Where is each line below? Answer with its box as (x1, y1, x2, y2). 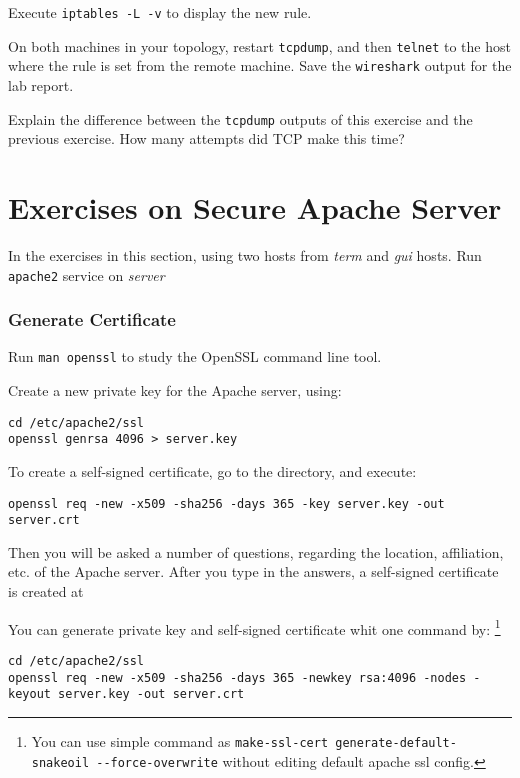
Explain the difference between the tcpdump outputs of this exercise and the (8, 108, 473, 129)
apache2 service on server (8, 264, 165, 285)
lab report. (8, 74, 74, 95)
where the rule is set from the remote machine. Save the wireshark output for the (8, 55, 512, 76)
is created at (8, 581, 84, 602)
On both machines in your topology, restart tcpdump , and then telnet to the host (8, 35, 511, 56)
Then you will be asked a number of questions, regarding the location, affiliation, (8, 541, 504, 562)
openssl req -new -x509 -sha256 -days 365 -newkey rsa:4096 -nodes (8, 670, 467, 685)
